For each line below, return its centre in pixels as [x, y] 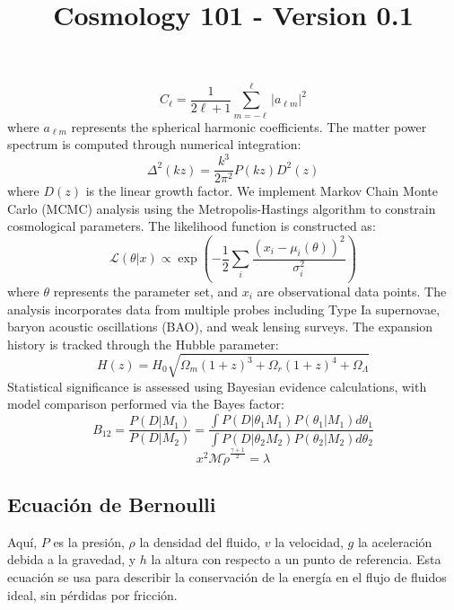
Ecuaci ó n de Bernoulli [112, 504]
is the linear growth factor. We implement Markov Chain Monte [262, 191]
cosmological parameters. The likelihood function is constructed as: [192, 226]
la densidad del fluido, [200, 541]
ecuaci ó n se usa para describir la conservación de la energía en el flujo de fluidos [227, 577]
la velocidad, [309, 541]
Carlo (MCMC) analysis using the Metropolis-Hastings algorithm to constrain [222, 208]
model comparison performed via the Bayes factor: [146, 404]
